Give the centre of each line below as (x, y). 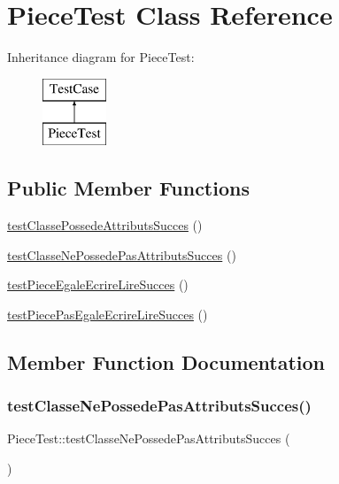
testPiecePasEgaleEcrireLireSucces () (108, 314)
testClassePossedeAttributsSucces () (105, 225)
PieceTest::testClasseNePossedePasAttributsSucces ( (149, 438)
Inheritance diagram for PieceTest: (101, 57)
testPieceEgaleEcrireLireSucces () (98, 284)
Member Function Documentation (166, 361)
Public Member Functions (128, 188)
